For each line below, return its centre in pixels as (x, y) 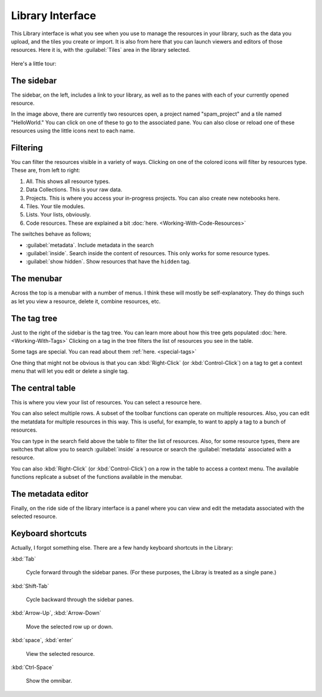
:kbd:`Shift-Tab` (30, 586)
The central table (43, 388)
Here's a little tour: (34, 63)
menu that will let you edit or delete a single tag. (70, 371)
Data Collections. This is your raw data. (74, 190)
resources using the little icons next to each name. (73, 131)
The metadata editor (50, 494)
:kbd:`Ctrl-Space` (32, 667)
